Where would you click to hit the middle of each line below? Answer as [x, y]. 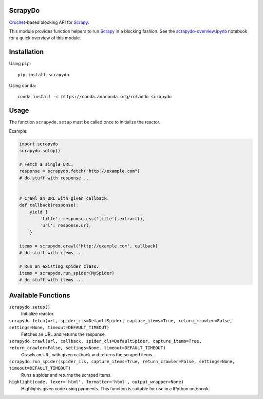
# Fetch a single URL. [46, 164]
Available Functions [40, 295]
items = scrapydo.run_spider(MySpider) [67, 273]
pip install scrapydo [43, 75]
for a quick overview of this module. [45, 38]
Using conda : [23, 86]
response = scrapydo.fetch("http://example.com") [80, 171]
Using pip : [20, 64]
